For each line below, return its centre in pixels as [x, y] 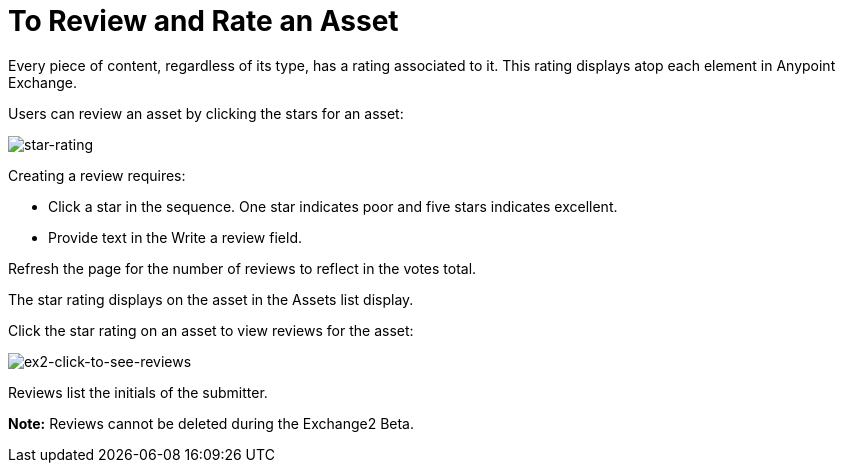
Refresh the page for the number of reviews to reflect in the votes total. [242, 268]
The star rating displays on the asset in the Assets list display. [211, 299]
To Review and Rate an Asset [203, 21]
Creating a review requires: [97, 175]
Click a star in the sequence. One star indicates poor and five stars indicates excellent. [333, 206]
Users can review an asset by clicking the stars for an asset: [206, 113]
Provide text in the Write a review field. [175, 237]
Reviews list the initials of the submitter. [138, 392]
